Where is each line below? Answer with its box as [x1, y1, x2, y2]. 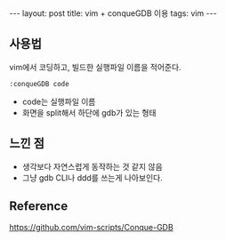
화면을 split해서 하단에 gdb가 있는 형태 [21, 107, 157, 117]
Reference [9, 198, 69, 214]
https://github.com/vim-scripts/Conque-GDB [9, 222, 174, 233]
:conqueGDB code [9, 79, 69, 88]
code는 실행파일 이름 [21, 96, 96, 107]
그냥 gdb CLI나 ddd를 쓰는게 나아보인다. [21, 172, 163, 183]
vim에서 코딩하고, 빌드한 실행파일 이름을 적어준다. [9, 61, 182, 72]
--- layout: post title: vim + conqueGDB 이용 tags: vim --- [9, 8, 217, 19]
